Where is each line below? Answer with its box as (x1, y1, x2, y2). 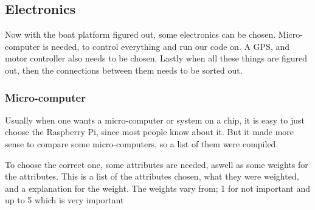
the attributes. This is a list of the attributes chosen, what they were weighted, (5, 170, 299, 183)
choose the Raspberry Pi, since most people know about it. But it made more (5, 125, 294, 138)
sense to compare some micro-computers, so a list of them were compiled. (5, 137, 279, 150)
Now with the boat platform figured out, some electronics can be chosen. (5, 28, 276, 41)
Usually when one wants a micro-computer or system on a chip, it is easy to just (5, 113, 305, 126)
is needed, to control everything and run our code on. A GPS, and (43, 40, 290, 52)
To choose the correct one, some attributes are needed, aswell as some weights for (5, 158, 308, 170)
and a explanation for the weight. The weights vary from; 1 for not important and (5, 181, 310, 194)
